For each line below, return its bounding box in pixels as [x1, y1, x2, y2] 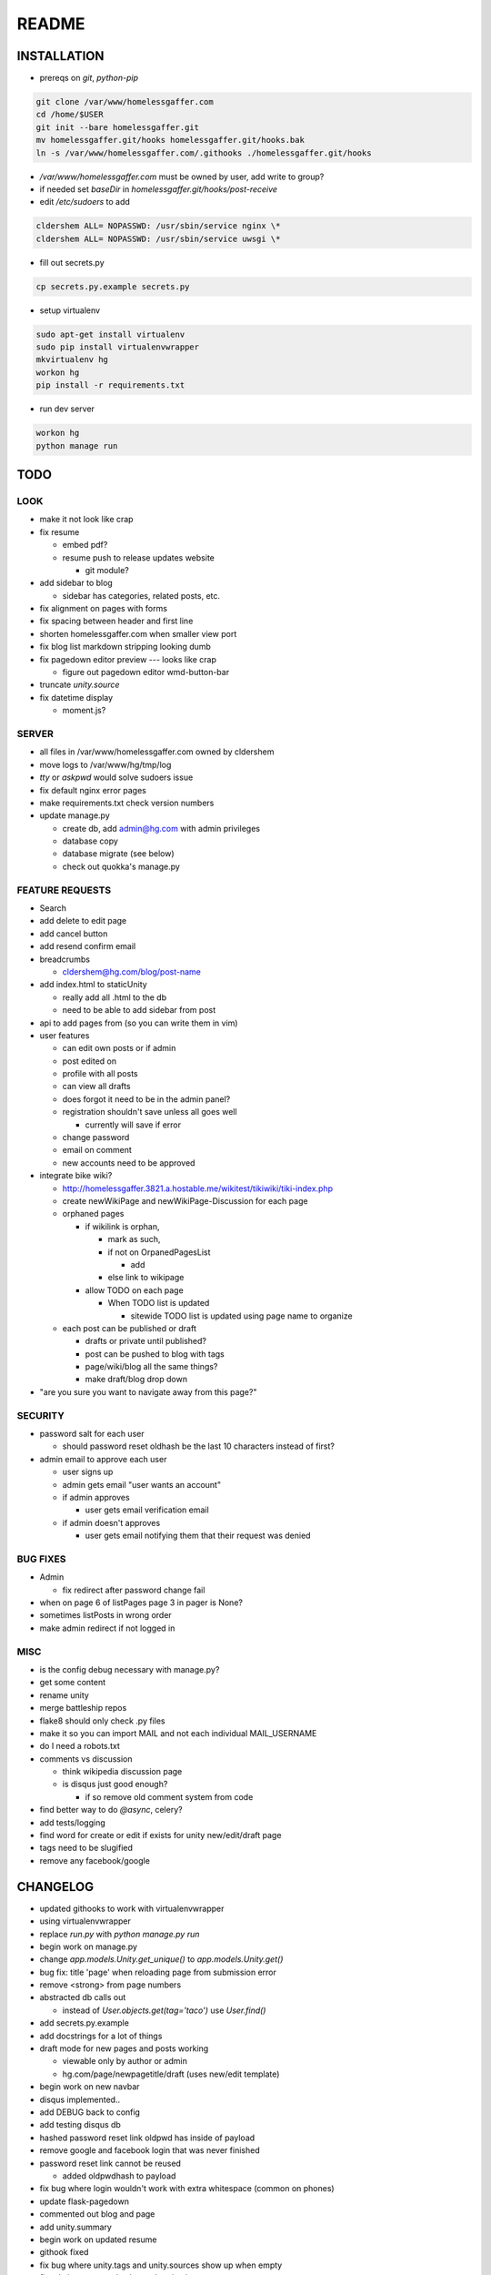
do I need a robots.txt [39, 1741, 120, 1752]
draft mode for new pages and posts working [39, 2043, 209, 2054]
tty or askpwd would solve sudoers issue [39, 772, 194, 783]
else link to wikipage [107, 1272, 185, 1283]
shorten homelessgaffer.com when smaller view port [39, 628, 237, 639]
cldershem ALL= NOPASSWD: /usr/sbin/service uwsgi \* [35, 233, 281, 244]
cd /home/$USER [35, 109, 104, 120]
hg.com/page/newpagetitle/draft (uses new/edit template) [62, 2068, 280, 2079]
